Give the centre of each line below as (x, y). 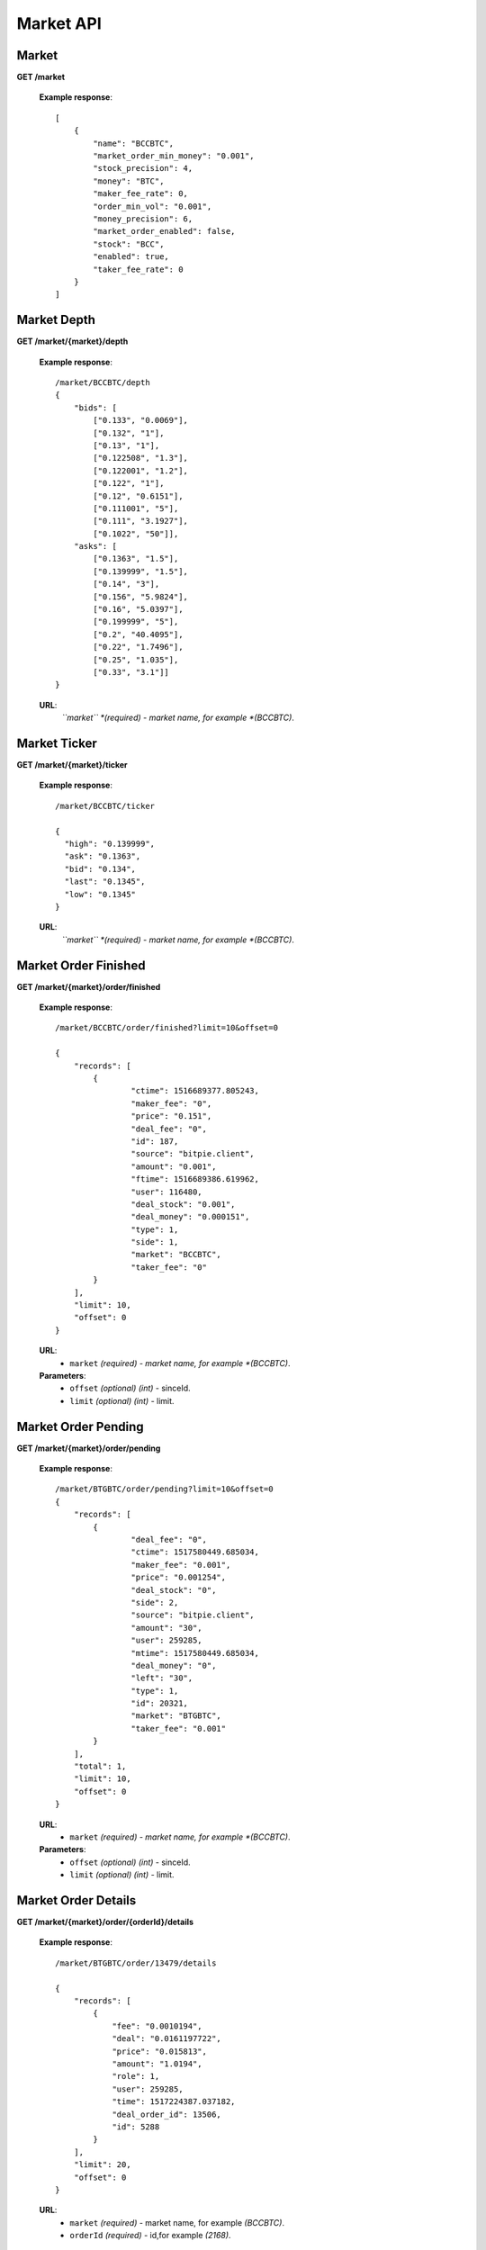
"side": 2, (155, 1602)
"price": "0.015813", (159, 2051)
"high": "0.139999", (110, 844)
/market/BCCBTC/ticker (105, 806)
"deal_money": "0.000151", (190, 1217)
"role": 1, (136, 2076)
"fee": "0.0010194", (157, 2026)
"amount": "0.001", (174, 1166)
